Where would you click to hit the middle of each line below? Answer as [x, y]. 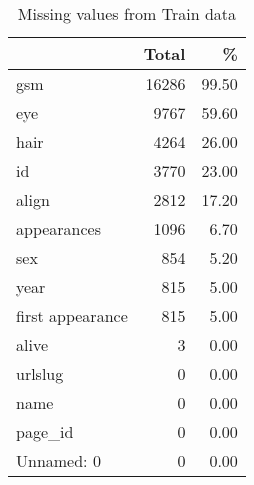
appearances [59, 228]
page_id [45, 431]
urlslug [40, 373]
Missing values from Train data [127, 13]
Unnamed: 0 [58, 460]
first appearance [72, 315]
